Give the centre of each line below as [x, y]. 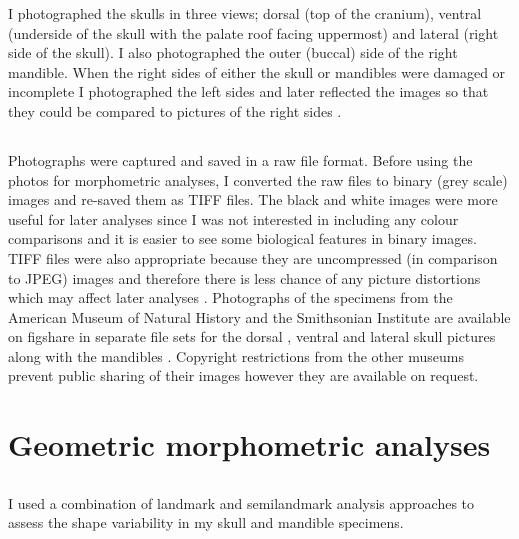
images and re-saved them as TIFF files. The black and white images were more [253, 199]
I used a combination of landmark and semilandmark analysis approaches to [241, 502]
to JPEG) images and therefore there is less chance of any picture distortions [244, 277]
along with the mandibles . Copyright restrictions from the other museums [236, 355]
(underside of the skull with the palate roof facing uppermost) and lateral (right [253, 32]
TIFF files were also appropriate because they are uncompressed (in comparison [253, 257]
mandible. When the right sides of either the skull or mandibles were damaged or [257, 71]
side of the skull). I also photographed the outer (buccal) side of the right [233, 52]
